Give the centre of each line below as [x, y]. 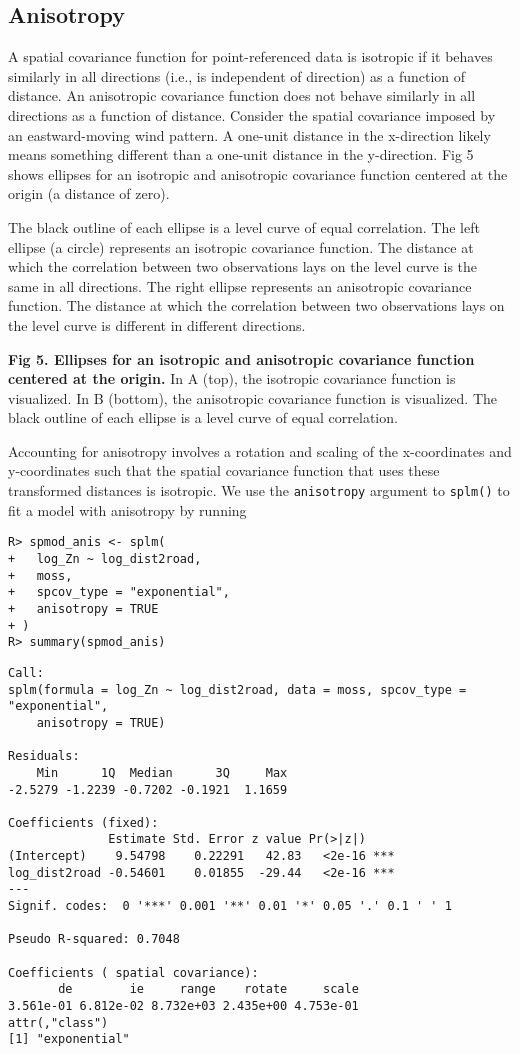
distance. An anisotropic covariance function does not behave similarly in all [242, 95]
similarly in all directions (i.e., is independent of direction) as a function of [237, 75]
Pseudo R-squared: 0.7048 [94, 939]
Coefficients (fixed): [83, 822]
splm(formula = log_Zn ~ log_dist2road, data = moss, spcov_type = [237, 689]
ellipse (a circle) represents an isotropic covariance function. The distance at [241, 246]
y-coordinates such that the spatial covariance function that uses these [224, 470]
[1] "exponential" [69, 1039]
